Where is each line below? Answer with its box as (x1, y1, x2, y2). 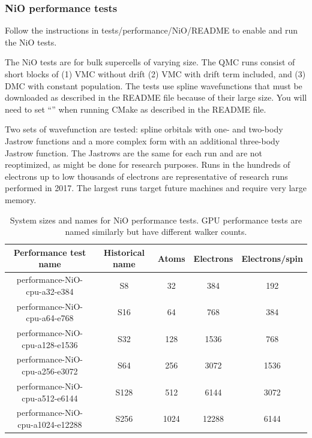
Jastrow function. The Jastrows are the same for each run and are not (5, 146, 263, 159)
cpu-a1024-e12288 (17, 418, 82, 430)
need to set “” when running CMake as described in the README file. (5, 102, 266, 115)
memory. (5, 193, 37, 206)
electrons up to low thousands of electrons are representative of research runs (5, 170, 288, 182)
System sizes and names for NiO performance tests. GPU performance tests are (10, 213, 302, 226)
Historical (103, 246, 145, 258)
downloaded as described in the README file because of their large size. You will (5, 91, 307, 104)
